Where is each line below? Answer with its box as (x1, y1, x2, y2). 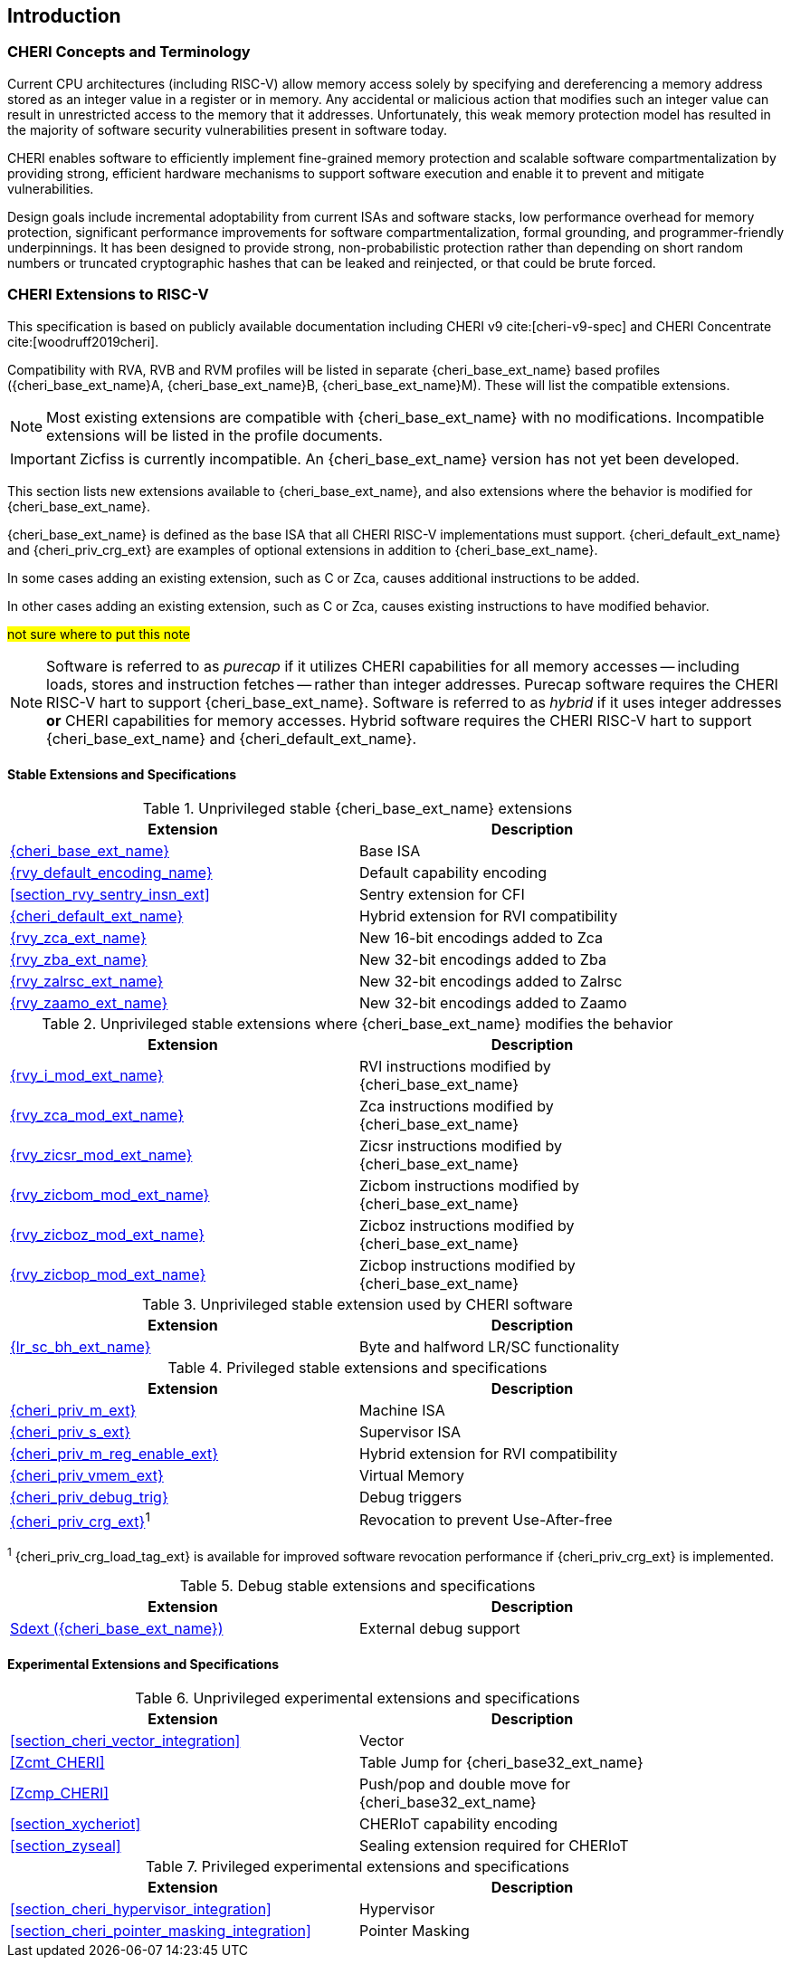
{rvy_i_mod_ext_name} (10, 1065, 164, 1084)
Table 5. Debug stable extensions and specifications (179, 1576, 536, 1595)
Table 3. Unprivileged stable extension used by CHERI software (142, 1294, 573, 1313)
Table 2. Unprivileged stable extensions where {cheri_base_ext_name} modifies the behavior (42, 1014, 673, 1033)
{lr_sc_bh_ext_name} (10, 1337, 151, 1356)
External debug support (359, 1618, 520, 1637)
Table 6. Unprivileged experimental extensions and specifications (135, 1688, 580, 1707)
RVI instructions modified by (359, 1056, 551, 1075)
